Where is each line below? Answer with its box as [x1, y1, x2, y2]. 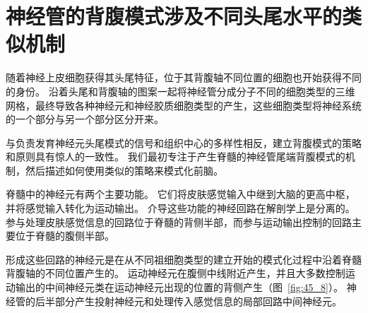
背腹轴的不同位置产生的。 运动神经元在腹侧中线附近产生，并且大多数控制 [6, 266, 345, 280]
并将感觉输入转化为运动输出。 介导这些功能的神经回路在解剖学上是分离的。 [6, 201, 355, 215]
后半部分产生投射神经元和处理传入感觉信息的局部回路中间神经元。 [35, 293, 342, 308]
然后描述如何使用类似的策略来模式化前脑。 [25, 163, 223, 177]
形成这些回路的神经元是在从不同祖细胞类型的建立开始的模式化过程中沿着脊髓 [6, 252, 362, 266]
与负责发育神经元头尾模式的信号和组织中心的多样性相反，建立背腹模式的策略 [6, 135, 362, 150]
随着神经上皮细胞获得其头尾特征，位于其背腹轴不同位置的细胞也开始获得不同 [6, 70, 362, 85]
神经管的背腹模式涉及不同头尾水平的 [6, 1, 343, 30]
